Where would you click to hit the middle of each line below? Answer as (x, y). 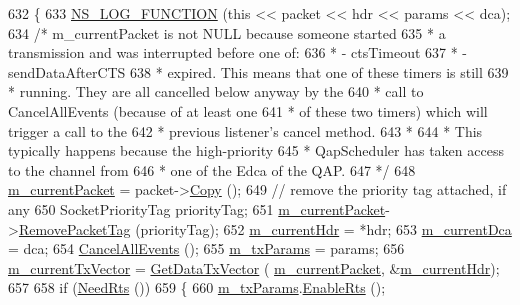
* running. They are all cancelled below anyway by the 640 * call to (216, 91)
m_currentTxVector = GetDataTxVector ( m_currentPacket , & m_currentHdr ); (254, 267)
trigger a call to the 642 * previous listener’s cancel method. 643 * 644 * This (245, 130)
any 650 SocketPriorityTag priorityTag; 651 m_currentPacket (197, 208)
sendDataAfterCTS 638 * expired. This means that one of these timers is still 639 (258, 71)
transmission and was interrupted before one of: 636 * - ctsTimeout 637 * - (238, 52)
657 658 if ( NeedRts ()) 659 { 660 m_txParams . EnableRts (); (197, 287)
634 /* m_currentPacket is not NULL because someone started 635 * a (227, 32)
